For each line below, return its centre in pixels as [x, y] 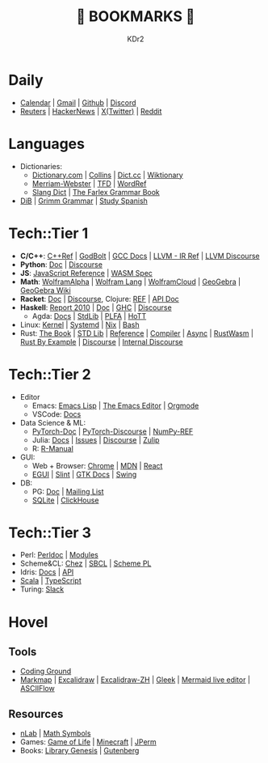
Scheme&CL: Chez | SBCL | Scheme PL [86, 564]
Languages [46, 144]
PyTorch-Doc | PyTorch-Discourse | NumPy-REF [113, 431]
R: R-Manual [53, 448]
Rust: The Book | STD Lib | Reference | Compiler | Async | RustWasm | [137, 333]
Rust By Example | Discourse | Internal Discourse [101, 341]
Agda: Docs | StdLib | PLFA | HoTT [89, 316]
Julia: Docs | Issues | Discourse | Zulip [96, 439]
